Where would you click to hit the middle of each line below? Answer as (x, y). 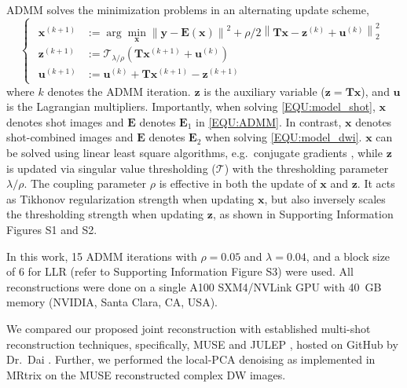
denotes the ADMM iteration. (119, 91)
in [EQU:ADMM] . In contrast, (269, 121)
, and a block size (348, 256)
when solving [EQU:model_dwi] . (284, 137)
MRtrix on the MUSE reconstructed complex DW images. (146, 374)
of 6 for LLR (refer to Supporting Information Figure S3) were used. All (180, 271)
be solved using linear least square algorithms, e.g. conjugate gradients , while (194, 152)
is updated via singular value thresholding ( (111, 168)
